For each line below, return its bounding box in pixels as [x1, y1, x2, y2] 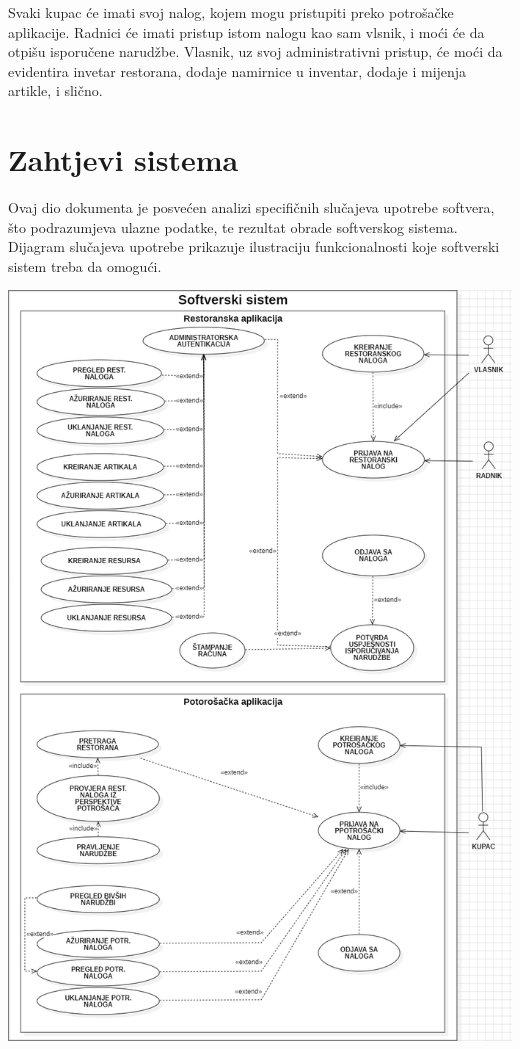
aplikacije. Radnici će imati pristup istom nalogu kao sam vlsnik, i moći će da [8, 21, 485, 42]
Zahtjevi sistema [8, 139, 239, 180]
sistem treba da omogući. [8, 255, 162, 276]
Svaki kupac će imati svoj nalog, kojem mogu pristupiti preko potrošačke [8, 2, 454, 22]
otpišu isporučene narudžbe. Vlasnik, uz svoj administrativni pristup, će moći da [8, 41, 503, 62]
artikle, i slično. [8, 80, 103, 101]
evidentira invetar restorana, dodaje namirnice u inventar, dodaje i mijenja [8, 60, 467, 81]
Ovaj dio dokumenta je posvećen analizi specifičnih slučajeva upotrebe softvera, [8, 197, 495, 218]
